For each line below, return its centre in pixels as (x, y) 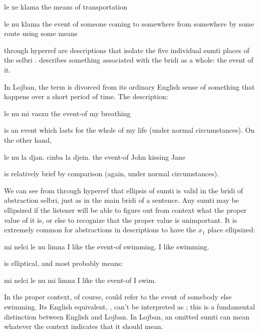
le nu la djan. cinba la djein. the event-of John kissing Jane (95, 156)
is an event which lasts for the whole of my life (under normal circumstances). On (129, 130)
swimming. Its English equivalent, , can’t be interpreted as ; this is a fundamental (129, 307)
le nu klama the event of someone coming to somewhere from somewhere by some (129, 23)
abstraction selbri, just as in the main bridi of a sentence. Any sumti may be (121, 200)
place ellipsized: (231, 230)
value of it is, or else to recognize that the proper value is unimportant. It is (121, 220)
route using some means (41, 33)
